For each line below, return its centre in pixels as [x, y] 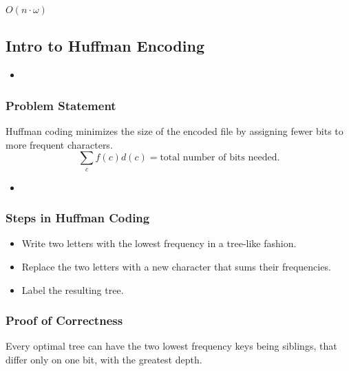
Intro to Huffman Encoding [105, 46]
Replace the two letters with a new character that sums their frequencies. [176, 266]
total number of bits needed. [220, 158]
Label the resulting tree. [73, 289]
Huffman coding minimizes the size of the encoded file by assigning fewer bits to [174, 131]
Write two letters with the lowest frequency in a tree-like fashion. [159, 243]
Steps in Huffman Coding [78, 218]
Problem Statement [61, 105]
